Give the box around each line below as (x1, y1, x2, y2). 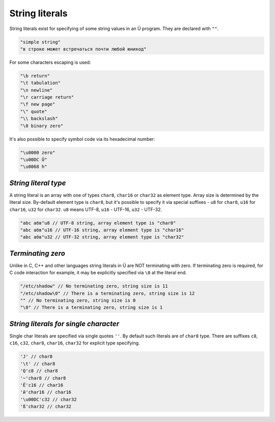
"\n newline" (20, 87, 53, 93)
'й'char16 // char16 (20, 389, 71, 395)
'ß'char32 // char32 (20, 404, 71, 410)
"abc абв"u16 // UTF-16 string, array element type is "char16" (20, 227, 184, 233)
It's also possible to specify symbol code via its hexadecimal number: (9, 136, 155, 142)
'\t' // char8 (20, 361, 56, 366)
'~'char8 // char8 (20, 375, 66, 381)
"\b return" (20, 73, 50, 78)
